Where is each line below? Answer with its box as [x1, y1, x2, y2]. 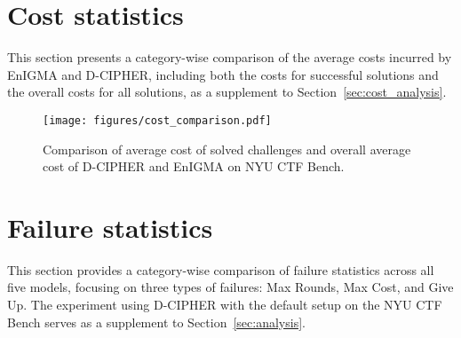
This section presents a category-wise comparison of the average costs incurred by [7, 48, 452, 67]
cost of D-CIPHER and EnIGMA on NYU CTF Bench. [43, 157, 345, 176]
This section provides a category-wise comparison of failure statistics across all [7, 260, 434, 279]
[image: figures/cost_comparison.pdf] [43, 114, 272, 127]
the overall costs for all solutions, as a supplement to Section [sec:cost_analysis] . [7, 83, 447, 101]
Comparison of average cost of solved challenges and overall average [43, 139, 411, 158]
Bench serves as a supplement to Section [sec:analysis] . [7, 312, 306, 331]
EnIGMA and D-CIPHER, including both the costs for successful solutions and [7, 65, 439, 83]
